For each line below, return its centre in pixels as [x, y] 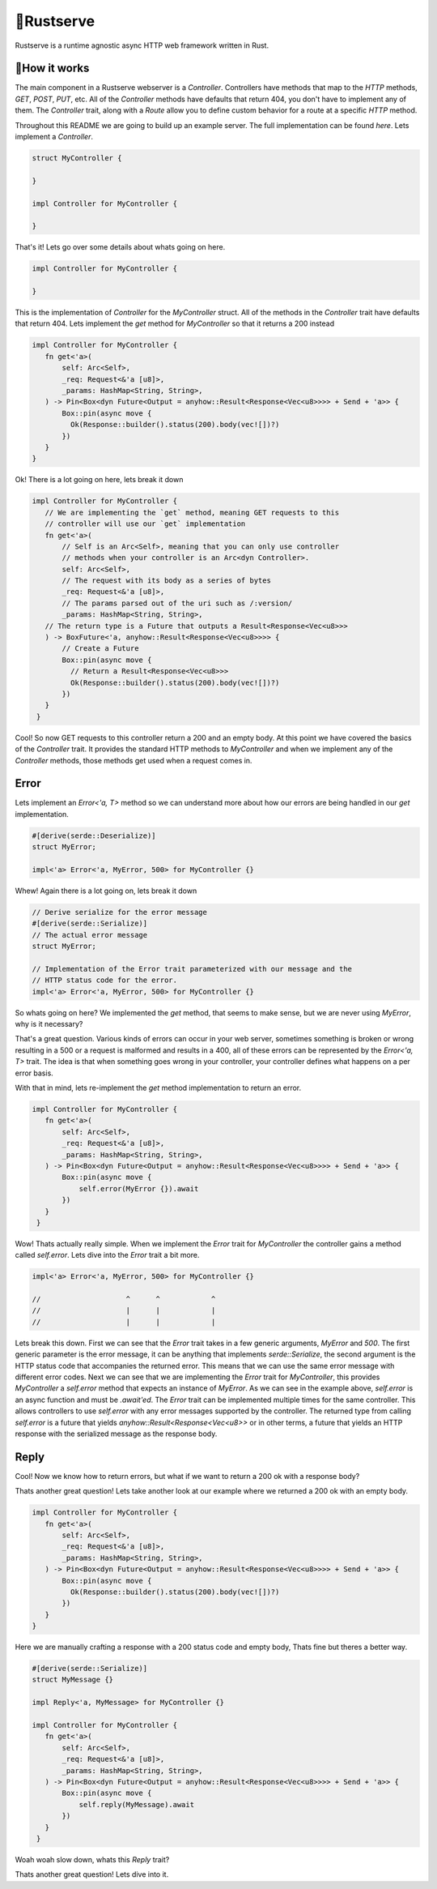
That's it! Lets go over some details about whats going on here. [120, 247]
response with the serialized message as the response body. [116, 1434]
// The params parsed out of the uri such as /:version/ [177, 603]
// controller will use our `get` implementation [145, 524]
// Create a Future [100, 649]
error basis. [34, 1073]
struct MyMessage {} [72, 1680]
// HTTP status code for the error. [105, 980]
